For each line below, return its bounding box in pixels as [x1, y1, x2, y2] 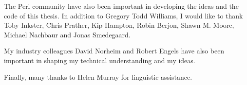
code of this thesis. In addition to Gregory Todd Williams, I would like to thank [4, 10, 243, 20]
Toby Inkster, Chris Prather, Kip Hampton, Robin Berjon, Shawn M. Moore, [4, 20, 234, 30]
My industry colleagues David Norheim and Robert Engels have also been [4, 46, 225, 56]
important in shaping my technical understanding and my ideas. [4, 55, 195, 65]
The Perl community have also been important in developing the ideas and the [4, 1, 239, 11]
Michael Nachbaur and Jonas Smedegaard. [4, 29, 131, 39]
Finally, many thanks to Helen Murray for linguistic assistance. [4, 71, 192, 82]
